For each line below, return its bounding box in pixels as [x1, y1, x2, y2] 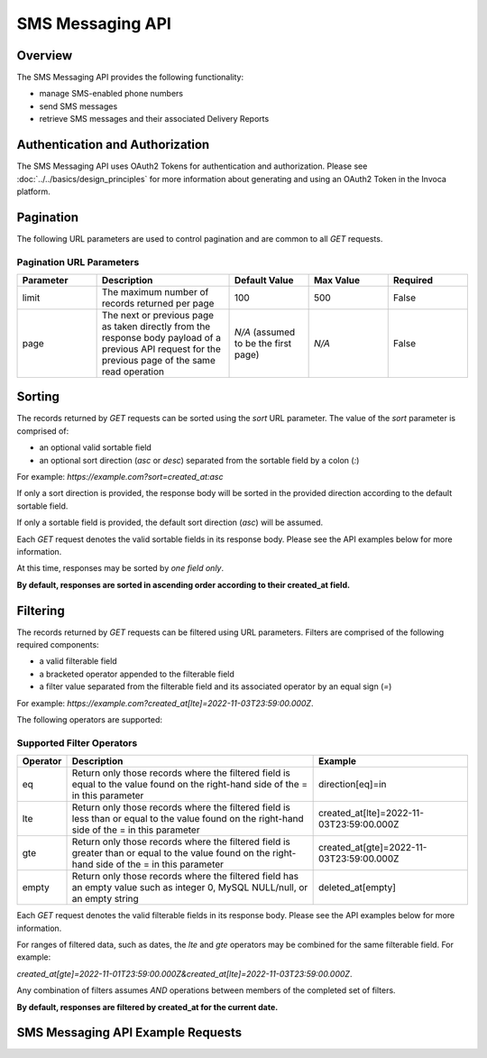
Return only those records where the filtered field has [71, 870, 299, 883]
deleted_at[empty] [317, 881, 397, 894]
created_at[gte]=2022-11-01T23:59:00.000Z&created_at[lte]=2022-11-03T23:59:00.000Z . [16, 968, 353, 979]
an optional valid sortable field [39, 442, 152, 453]
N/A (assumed [234, 326, 296, 338]
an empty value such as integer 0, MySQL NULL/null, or [71, 881, 308, 894]
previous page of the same [101, 354, 216, 366]
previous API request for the [101, 343, 221, 355]
